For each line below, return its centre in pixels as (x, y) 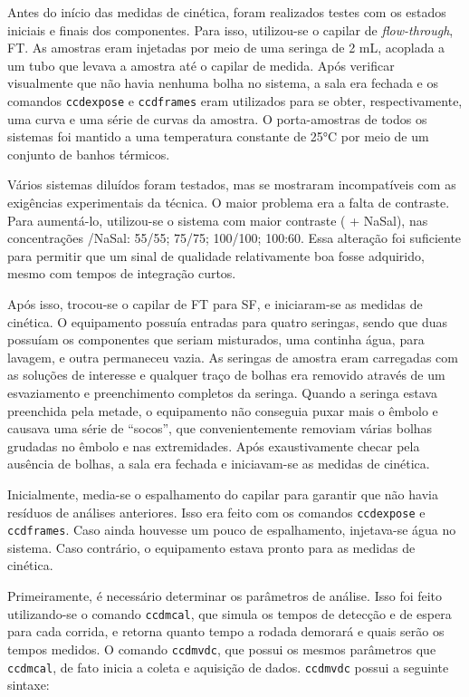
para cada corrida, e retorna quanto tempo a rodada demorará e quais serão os (226, 631)
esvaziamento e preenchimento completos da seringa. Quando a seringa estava (222, 392)
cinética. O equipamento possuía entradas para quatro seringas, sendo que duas (228, 321)
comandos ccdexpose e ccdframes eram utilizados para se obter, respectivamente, (235, 100)
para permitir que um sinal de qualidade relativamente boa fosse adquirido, (216, 255)
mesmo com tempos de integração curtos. (122, 273)
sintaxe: (29, 685)
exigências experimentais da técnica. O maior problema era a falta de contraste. (229, 202)
